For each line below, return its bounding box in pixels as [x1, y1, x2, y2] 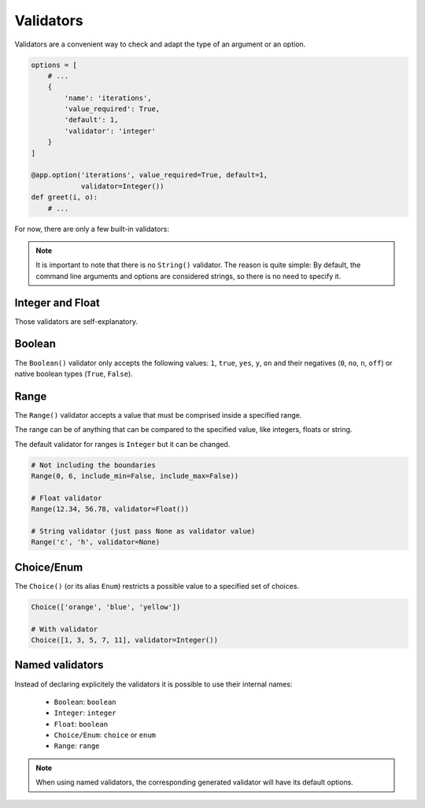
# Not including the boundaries [31, 460, 157, 469]
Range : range [54, 741, 100, 750]
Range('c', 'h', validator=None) [31, 538, 161, 547]
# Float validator [31, 493, 102, 502]
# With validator [31, 624, 98, 634]
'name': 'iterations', [64, 93, 153, 102]
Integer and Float [14, 296, 100, 309]
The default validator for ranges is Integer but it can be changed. [14, 439, 231, 449]
